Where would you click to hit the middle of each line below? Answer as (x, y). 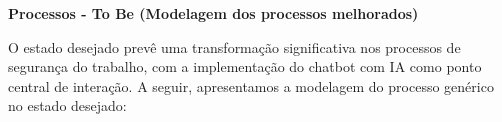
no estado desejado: (67, 105)
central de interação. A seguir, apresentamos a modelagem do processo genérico (251, 85)
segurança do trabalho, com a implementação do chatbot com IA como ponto (245, 66)
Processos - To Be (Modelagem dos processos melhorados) (213, 13)
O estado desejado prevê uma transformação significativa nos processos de (234, 46)
